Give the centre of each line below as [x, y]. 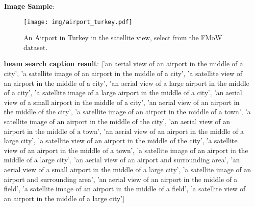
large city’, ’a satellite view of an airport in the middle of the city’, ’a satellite [121, 141]
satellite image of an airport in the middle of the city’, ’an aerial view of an [117, 121]
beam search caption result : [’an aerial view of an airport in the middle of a [124, 64]
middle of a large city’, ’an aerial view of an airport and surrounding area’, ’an [122, 160]
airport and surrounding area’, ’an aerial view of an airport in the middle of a [121, 179]
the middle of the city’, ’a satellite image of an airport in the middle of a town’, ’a [127, 112]
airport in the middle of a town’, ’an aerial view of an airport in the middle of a [124, 131]
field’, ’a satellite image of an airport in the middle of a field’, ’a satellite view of [125, 189]
